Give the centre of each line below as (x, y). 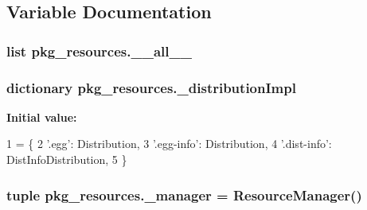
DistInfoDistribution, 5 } (67, 159)
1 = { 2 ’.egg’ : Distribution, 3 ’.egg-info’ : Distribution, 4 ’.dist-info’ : (169, 144)
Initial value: (42, 117)
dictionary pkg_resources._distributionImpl (151, 87)
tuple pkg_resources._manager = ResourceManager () (184, 194)
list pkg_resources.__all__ (99, 51)
